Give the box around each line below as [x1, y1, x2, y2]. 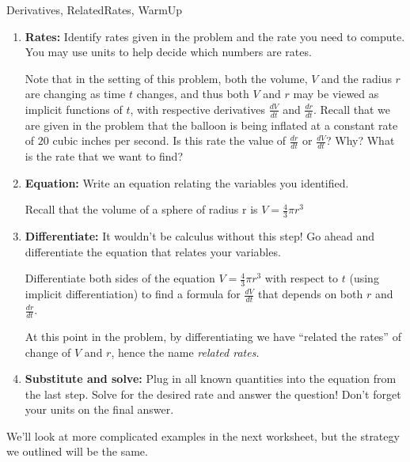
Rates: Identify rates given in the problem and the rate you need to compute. [25, 28, 405, 44]
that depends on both [257, 286, 363, 302]
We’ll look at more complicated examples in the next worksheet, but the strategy [6, 427, 400, 444]
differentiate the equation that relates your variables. [25, 243, 281, 259]
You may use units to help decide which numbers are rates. [25, 44, 312, 60]
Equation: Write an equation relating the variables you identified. [25, 174, 349, 191]
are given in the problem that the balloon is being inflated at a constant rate [25, 116, 398, 133]
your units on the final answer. [25, 401, 174, 418]
